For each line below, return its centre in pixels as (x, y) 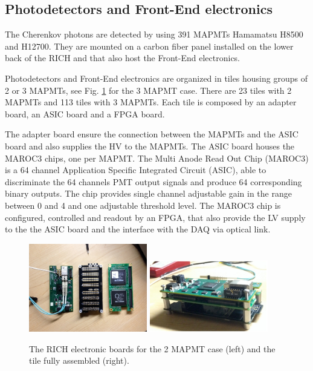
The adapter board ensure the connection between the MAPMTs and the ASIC (152, 134)
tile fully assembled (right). (79, 360)
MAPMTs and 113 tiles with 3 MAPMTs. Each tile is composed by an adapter (151, 102)
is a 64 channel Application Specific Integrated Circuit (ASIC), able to (136, 170)
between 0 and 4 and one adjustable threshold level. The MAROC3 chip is (143, 205)
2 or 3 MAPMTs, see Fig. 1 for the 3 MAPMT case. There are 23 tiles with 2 (148, 90)
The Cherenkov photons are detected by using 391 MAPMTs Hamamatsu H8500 (154, 34)
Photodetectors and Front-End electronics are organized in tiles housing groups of (156, 78)
